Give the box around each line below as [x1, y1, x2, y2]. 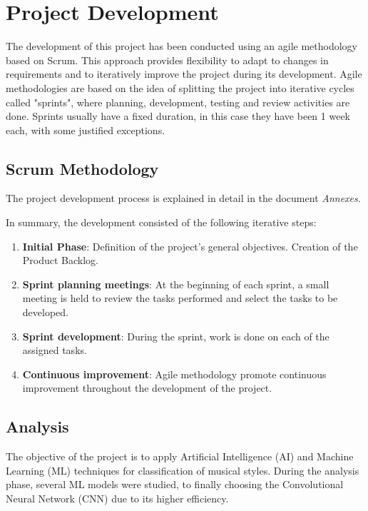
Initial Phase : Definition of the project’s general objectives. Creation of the [22, 238, 358, 253]
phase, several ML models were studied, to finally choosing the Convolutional [6, 477, 344, 492]
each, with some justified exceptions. [6, 122, 165, 137]
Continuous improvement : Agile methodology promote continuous [22, 366, 327, 381]
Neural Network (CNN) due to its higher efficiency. [6, 491, 229, 505]
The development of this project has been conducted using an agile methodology [6, 39, 357, 54]
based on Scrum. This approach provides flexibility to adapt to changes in [6, 52, 329, 67]
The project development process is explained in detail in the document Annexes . [6, 191, 361, 206]
